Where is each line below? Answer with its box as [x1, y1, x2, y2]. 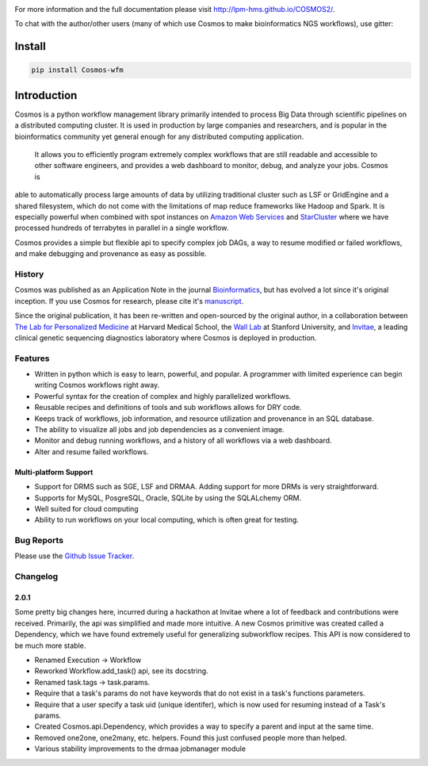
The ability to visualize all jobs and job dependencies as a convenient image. [34, 424, 285, 434]
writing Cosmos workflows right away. [34, 381, 160, 390]
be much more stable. [14, 641, 86, 650]
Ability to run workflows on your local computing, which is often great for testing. [34, 515, 299, 525]
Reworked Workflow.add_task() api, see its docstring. [34, 666, 209, 676]
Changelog [14, 571, 59, 582]
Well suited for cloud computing [34, 504, 139, 513]
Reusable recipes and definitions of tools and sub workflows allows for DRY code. [34, 403, 302, 412]
